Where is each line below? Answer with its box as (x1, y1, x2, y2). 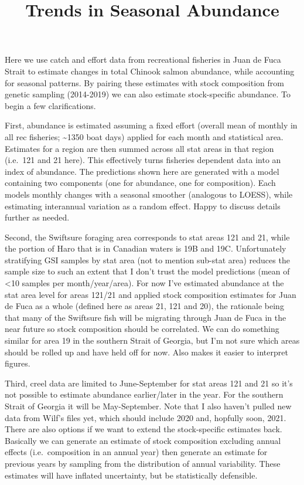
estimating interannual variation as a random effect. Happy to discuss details (5, 199, 281, 212)
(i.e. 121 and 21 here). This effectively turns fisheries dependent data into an (5, 154, 281, 166)
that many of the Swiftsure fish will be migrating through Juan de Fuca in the (5, 311, 286, 323)
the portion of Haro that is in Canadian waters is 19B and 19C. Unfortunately (5, 242, 286, 255)
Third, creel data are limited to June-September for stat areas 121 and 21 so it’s (5, 377, 293, 389)
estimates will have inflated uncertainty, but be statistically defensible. (5, 469, 258, 481)
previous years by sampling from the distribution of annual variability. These (5, 457, 281, 469)
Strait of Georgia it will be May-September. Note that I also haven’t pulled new (5, 400, 292, 412)
